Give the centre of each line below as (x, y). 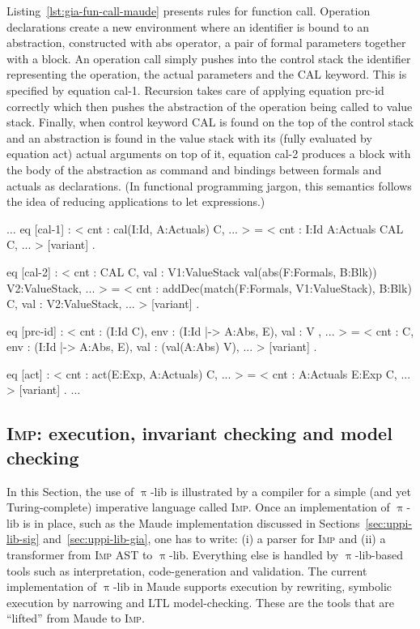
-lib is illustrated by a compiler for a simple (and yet (280, 491)
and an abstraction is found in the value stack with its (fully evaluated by (189, 137)
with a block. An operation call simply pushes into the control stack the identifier (209, 58)
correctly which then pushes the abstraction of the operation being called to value (210, 106)
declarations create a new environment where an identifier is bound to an (188, 26)
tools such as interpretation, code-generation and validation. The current (187, 570)
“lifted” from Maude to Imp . (76, 618)
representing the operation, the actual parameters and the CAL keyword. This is (207, 74)
